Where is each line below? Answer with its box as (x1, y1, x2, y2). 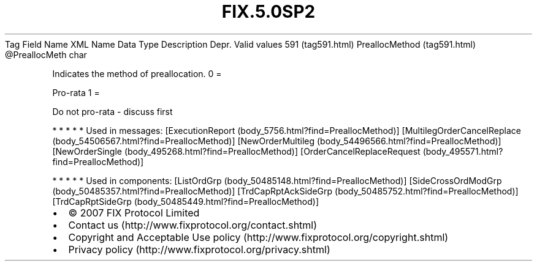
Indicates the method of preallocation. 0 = (52, 68, 222, 79)
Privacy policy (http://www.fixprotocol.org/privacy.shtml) (68, 243, 330, 256)
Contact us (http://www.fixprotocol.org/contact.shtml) (68, 218, 318, 231)
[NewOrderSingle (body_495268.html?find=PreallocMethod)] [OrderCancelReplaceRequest (52, 146, 421, 157)
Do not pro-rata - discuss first (52, 106, 173, 117)
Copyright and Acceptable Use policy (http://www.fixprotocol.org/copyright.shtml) (68, 231, 449, 243)
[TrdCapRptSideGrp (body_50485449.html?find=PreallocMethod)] (52, 196, 319, 207)
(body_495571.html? (422, 146, 503, 157)
